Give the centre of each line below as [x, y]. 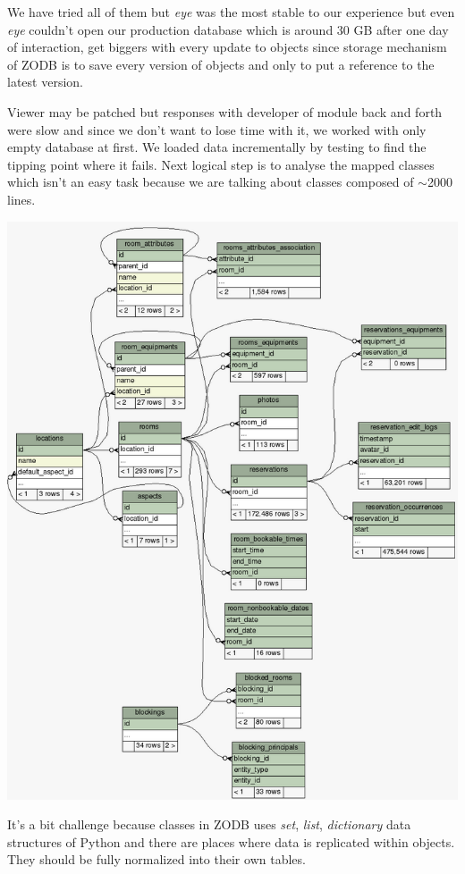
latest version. [45, 82]
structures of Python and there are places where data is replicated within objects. [231, 841]
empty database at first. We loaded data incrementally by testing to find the [217, 147]
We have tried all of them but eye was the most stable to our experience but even [231, 12]
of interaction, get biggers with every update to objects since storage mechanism [227, 47]
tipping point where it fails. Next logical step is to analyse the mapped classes [221, 164]
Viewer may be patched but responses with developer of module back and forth [225, 111]
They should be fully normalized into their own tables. [156, 859]
